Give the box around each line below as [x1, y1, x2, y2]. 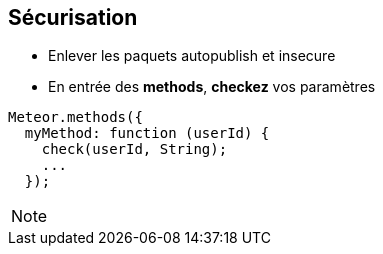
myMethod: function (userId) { [24, 125, 270, 142]
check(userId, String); [41, 141, 228, 158]
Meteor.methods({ [8, 109, 143, 126]
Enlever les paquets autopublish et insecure [48, 47, 336, 65]
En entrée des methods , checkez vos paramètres [48, 78, 376, 96]
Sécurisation [8, 5, 138, 30]
